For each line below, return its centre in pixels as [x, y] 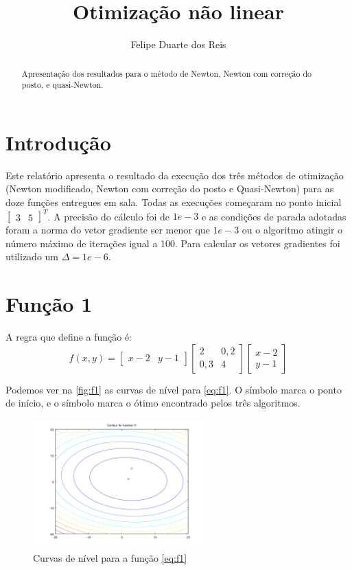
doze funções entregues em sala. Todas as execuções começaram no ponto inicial [174, 202]
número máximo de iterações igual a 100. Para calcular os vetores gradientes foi [173, 243]
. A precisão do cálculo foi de [108, 216]
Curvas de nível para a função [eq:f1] [110, 557]
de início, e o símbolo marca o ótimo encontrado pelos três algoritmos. [153, 403]
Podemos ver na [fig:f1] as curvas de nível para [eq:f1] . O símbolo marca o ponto [174, 389]
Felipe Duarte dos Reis [178, 44]
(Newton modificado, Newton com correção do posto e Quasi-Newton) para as [170, 189]
